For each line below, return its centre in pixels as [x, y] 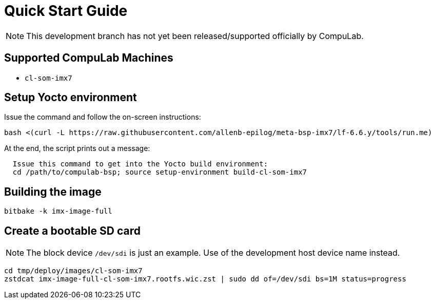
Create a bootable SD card [72, 231]
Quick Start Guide [66, 11]
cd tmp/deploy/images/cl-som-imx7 [73, 271]
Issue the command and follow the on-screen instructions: [103, 117]
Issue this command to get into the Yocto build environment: [140, 164]
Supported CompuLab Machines [89, 58]
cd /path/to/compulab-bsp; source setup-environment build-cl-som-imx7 [160, 172]
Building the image [53, 192]
